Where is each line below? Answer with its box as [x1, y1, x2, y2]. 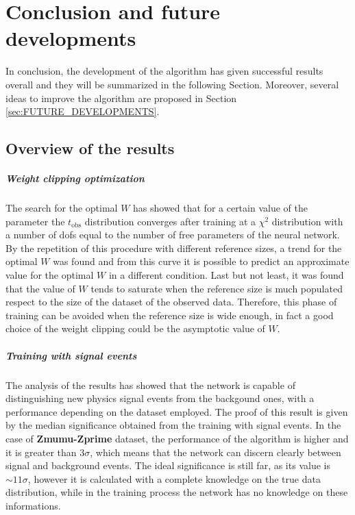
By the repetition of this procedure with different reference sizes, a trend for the [5, 240, 342, 255]
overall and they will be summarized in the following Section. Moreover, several [5, 77, 339, 91]
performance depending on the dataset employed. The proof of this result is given [5, 404, 348, 418]
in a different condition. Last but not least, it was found [108, 268, 344, 281]
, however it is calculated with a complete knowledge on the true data [27, 471, 321, 486]
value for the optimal [5, 268, 94, 281]
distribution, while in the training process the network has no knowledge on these [5, 485, 348, 499]
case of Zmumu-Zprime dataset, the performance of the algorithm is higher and [5, 431, 349, 445]
